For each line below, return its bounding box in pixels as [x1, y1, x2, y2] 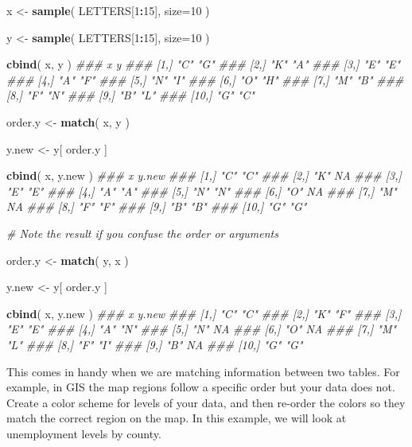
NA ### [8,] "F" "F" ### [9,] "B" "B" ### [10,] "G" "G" [6, 198, 307, 215]
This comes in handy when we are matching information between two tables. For [6, 363, 400, 379]
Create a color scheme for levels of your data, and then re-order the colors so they [6, 394, 406, 410]
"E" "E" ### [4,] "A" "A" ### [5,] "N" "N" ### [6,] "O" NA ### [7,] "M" [6, 182, 397, 199]
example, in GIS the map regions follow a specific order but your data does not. [6, 379, 395, 395]
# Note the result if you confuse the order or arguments [6, 224, 278, 241]
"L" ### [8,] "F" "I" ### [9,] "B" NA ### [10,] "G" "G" [6, 336, 303, 352]
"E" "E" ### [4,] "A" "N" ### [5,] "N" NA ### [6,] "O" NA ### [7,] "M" [6, 321, 397, 337]
